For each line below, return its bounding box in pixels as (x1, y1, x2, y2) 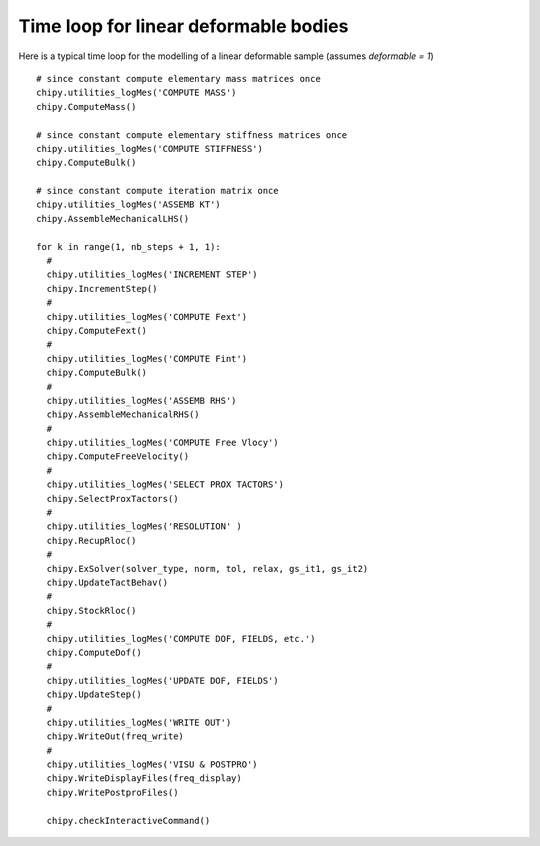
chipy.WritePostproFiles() (46, 786, 179, 798)
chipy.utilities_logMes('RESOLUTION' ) (46, 521, 242, 532)
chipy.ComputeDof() (46, 646, 142, 658)
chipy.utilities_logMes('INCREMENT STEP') (46, 269, 259, 280)
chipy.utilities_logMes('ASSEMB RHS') (46, 395, 237, 406)
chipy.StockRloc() (46, 605, 137, 616)
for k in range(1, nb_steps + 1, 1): (36, 241, 222, 252)
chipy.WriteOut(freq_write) (46, 731, 185, 742)
